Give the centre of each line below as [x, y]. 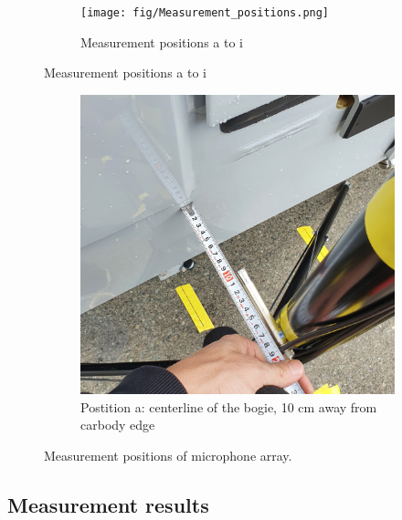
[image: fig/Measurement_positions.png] [205, 13]
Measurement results [108, 504]
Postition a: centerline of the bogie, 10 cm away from [229, 406]
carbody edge [118, 425]
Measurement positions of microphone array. [168, 455]
